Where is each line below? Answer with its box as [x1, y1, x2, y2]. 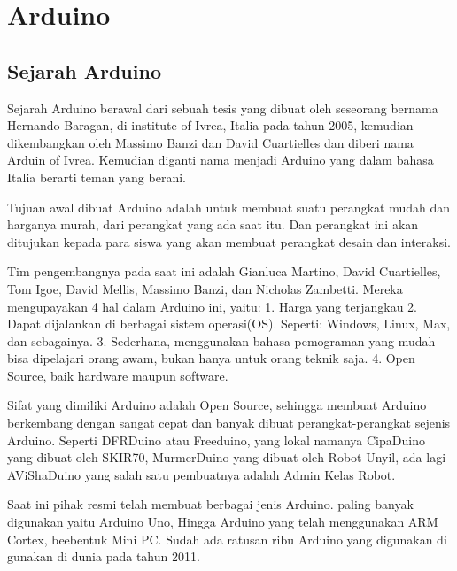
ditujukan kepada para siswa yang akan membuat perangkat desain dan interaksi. [7, 232, 451, 251]
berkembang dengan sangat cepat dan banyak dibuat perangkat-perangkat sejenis [7, 413, 451, 432]
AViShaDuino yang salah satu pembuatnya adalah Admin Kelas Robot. [7, 465, 396, 483]
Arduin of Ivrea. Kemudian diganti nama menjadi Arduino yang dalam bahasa [7, 150, 434, 169]
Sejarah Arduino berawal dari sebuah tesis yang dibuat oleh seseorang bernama [7, 98, 438, 117]
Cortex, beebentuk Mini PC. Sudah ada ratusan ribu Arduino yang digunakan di [7, 529, 447, 548]
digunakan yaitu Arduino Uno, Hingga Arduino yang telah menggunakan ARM [7, 513, 438, 531]
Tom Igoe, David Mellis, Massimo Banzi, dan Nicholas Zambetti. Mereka [7, 279, 403, 297]
